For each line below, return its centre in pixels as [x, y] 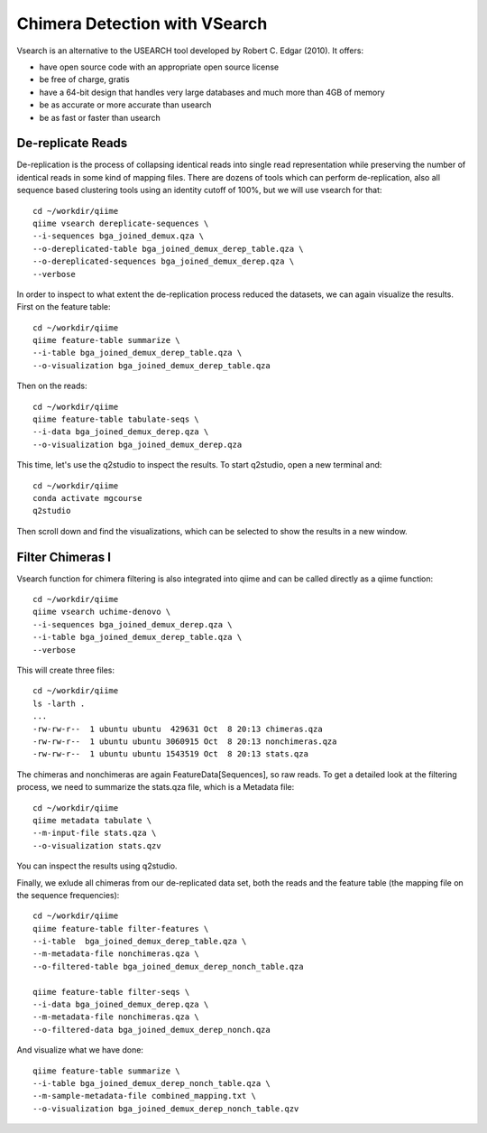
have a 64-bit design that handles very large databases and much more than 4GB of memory [212, 92]
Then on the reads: [52, 386]
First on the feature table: [64, 307]
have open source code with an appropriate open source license [159, 67]
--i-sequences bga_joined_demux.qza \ [119, 236]
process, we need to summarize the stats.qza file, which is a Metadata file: [156, 787]
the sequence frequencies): [68, 895]
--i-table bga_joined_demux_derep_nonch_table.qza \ [152, 1083]
